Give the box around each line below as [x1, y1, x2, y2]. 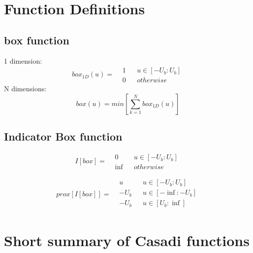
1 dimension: [4, 55, 42, 66]
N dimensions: [4, 83, 47, 94]
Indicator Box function [4, 129, 123, 144]
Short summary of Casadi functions [4, 230, 250, 251]
